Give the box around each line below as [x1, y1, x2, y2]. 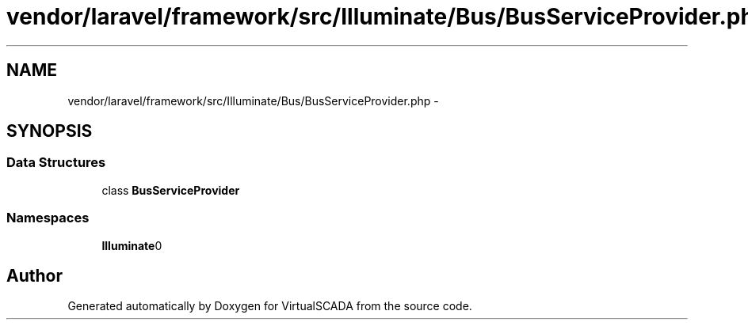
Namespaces [6, 210, 90, 226]
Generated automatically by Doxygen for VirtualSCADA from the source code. [67, 299, 472, 313]
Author [6, 265, 63, 286]
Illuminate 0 [101, 238, 162, 252]
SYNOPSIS [6, 121, 93, 142]
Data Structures [6, 154, 106, 171]
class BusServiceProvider [101, 183, 240, 197]
